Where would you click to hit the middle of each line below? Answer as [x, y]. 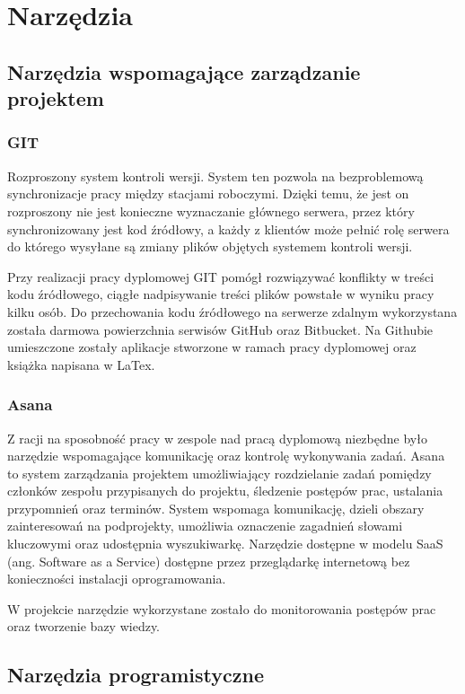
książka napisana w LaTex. [81, 364]
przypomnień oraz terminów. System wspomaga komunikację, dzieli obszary [216, 508]
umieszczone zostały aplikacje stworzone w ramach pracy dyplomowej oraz [212, 347]
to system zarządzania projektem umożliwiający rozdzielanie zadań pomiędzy [219, 473]
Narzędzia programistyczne [136, 675]
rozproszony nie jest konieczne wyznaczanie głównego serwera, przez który [211, 211]
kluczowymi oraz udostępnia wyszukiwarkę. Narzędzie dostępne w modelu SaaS [225, 544]
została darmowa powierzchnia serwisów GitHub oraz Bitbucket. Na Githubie [220, 329]
